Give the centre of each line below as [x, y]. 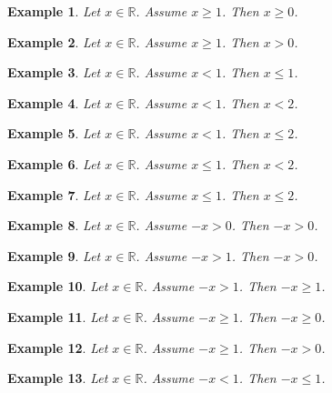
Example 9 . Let [54, 255]
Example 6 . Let [54, 163]
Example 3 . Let [54, 72]
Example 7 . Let [54, 194]
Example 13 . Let [58, 378]
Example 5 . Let [54, 133]
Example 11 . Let [58, 316]
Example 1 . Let [54, 11]
